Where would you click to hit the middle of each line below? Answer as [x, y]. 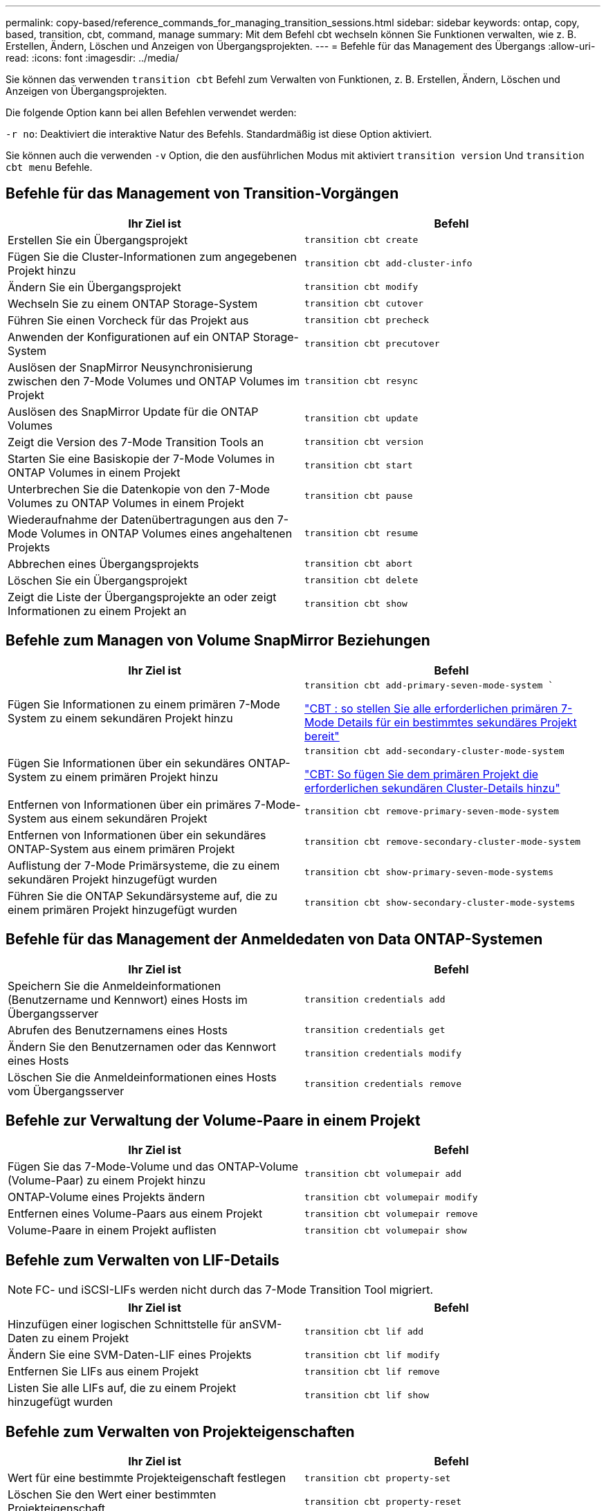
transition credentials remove [383, 1084]
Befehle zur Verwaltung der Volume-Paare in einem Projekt [213, 1120]
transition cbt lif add [364, 1331]
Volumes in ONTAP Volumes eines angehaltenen [166, 533]
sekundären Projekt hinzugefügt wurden [112, 879]
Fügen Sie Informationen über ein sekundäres [126, 763]
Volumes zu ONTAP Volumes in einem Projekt [126, 503]
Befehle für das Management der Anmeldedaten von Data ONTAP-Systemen [274, 940]
